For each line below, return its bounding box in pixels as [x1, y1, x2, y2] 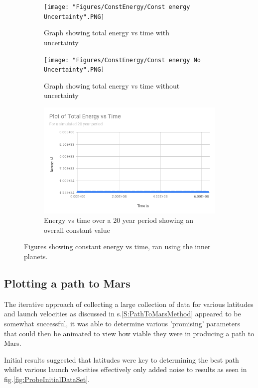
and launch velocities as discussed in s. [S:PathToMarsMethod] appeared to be [4, 308, 241, 319]
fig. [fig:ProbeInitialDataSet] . [4, 374, 90, 385]
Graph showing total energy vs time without [44, 80, 180, 91]
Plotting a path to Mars [4, 276, 130, 291]
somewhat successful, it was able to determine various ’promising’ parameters [4, 318, 241, 329]
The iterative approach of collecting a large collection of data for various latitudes [4, 298, 254, 309]
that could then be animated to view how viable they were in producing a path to [4, 328, 255, 338]
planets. [24, 251, 48, 262]
